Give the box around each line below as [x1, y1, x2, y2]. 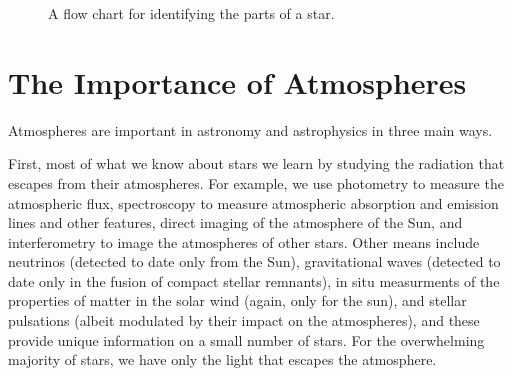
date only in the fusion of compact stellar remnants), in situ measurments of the [8, 270, 500, 291]
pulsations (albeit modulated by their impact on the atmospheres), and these [8, 310, 480, 331]
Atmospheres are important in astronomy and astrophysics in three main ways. [8, 119, 493, 140]
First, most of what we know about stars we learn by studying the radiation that [8, 153, 505, 174]
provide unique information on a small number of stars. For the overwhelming [8, 329, 485, 350]
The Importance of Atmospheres [8, 61, 467, 102]
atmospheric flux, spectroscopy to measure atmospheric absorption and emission [8, 192, 499, 213]
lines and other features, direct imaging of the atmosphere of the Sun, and [8, 212, 463, 233]
